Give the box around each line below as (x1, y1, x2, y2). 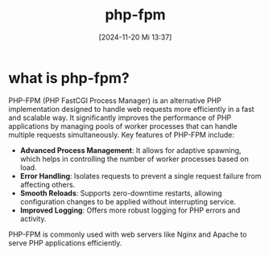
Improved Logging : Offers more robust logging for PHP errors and (19, 205, 241, 215)
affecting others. (19, 180, 76, 189)
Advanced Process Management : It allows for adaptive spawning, (19, 145, 242, 155)
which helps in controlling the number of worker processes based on (19, 154, 249, 163)
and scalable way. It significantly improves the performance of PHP (8, 113, 232, 122)
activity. (19, 213, 47, 223)
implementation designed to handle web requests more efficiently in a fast (8, 104, 255, 114)
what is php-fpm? (8, 68, 130, 87)
